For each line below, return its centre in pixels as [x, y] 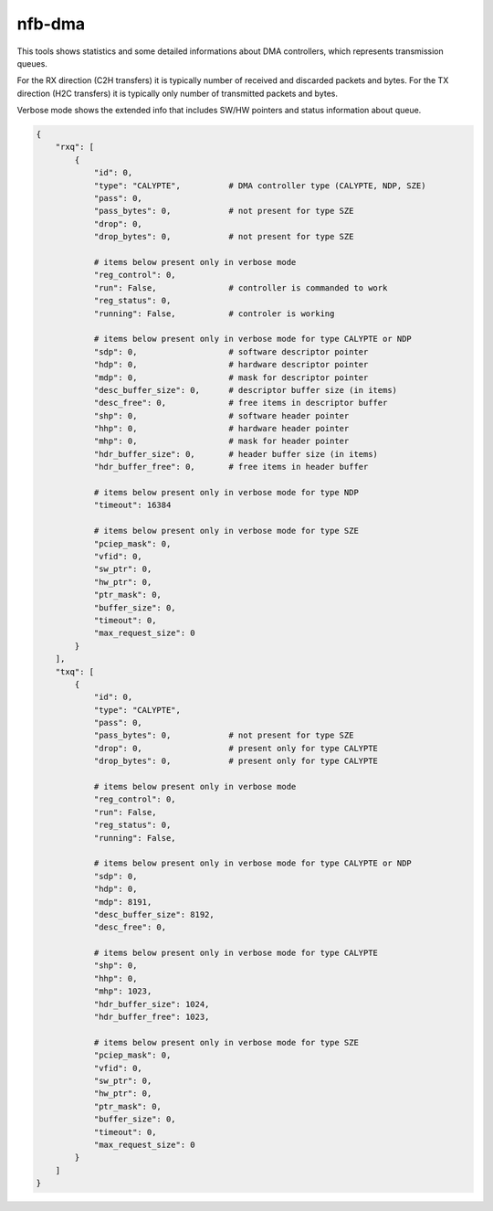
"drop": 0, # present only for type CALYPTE [236, 748]
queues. [32, 63]
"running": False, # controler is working [214, 313]
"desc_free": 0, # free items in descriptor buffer [241, 403]
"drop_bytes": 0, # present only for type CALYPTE [236, 761]
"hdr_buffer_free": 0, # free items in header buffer [231, 467]
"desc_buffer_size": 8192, [154, 914]
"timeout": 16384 [132, 505]
